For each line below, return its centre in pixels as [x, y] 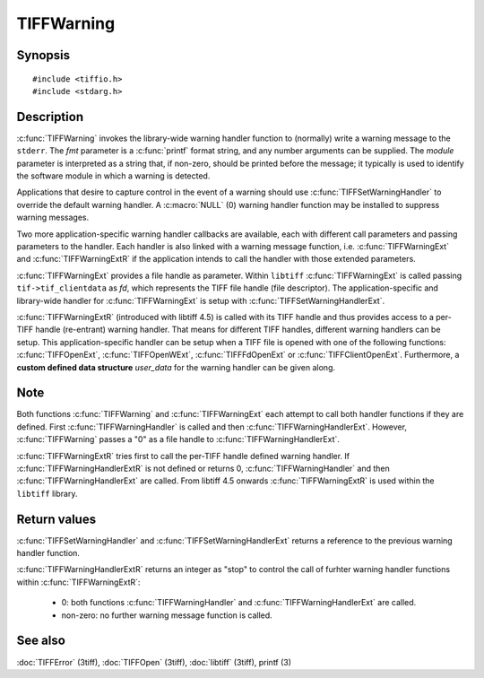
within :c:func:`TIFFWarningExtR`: [78, 582]
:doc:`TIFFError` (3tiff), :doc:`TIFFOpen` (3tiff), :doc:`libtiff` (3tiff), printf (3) [154, 662]
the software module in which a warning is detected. [113, 176]
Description [50, 117]
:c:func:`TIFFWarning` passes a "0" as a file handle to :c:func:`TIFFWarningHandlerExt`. [178, 439]
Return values [56, 519]
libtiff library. [47, 493]
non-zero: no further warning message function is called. [167, 615]
